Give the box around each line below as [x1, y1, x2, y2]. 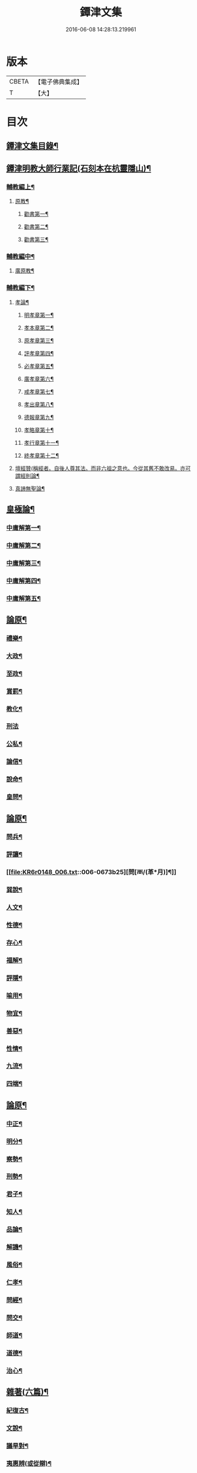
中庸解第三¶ [6, 559, 41, 567]
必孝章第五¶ [23, 362, 54, 370]
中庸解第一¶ [6, 524, 41, 532]
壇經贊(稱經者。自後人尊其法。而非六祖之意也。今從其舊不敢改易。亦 [14, 464, 186, 472]
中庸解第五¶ [6, 594, 41, 602]
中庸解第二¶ [6, 541, 41, 550]
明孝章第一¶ [23, 311, 54, 319]
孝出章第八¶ [23, 400, 54, 408]
